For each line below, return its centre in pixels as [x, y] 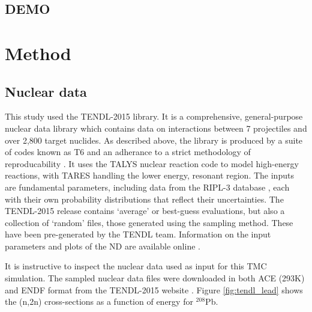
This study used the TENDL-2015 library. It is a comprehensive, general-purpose [154, 116]
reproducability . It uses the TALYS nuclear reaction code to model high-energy [152, 163]
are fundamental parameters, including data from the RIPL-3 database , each [147, 187]
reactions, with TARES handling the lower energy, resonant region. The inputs [149, 175]
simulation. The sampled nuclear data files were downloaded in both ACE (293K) [155, 278]
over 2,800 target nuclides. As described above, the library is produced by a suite [154, 140]
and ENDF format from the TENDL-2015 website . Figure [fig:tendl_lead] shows [154, 289]
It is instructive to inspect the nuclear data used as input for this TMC [136, 266]
